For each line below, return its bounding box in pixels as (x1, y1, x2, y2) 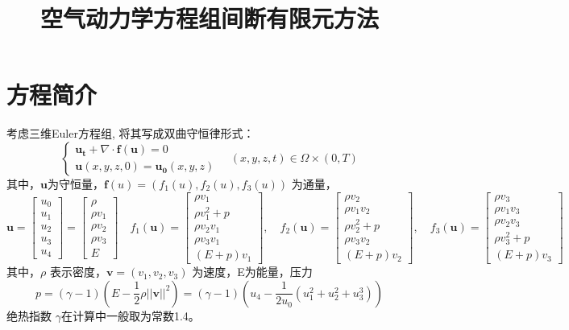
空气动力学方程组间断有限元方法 (39, 2, 379, 35)
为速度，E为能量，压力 (192, 263, 313, 280)
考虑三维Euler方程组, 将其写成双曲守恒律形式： (6, 125, 255, 142)
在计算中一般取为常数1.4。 (60, 307, 200, 324)
